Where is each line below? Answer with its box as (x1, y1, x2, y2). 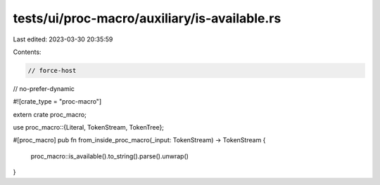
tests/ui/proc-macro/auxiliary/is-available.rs (13, 11, 281, 26)
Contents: (13, 48, 42, 56)
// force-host (27, 67, 77, 74)
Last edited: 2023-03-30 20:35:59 (13, 35, 113, 43)
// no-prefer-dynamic (13, 84, 75, 92)
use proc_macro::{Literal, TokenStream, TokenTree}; (13, 123, 165, 132)
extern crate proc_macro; (13, 110, 87, 118)
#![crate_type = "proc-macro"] (13, 97, 102, 106)
